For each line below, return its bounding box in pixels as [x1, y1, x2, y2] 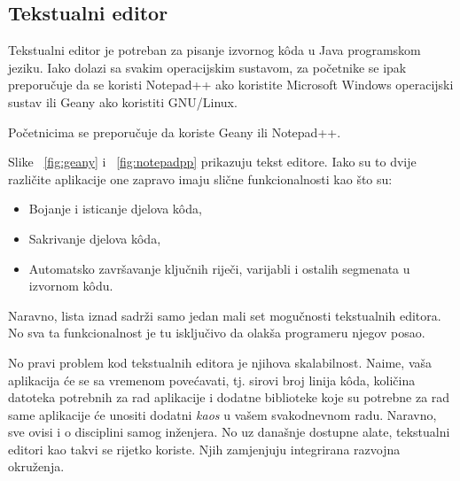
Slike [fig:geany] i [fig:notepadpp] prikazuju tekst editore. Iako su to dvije [8, 152, 417, 171]
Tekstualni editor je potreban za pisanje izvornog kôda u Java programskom [8, 41, 421, 59]
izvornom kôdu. [28, 276, 113, 295]
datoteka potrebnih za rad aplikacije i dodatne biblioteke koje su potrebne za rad [8, 388, 450, 407]
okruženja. [8, 457, 65, 476]
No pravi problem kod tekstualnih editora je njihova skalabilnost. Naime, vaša [8, 353, 433, 371]
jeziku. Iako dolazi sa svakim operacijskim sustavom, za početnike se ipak [8, 58, 407, 76]
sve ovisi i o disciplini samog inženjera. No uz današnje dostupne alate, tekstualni [8, 423, 450, 441]
